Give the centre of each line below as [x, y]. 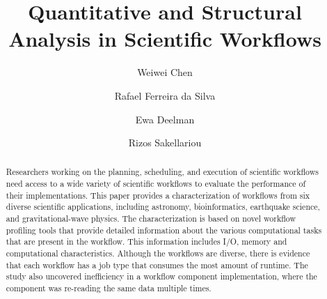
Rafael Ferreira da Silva [165, 95]
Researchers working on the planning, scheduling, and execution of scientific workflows [162, 172]
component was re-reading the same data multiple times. [109, 288]
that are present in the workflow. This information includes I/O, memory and [146, 242]
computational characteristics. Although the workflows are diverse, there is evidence [158, 253]
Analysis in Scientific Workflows [165, 39]
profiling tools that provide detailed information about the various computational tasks [164, 230]
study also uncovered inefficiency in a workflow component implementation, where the [161, 276]
